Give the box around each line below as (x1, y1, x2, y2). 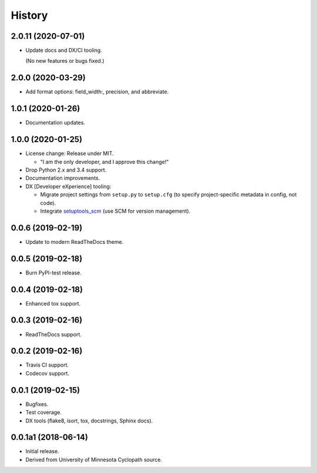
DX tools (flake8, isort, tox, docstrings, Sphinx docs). (25, 417, 153, 424)
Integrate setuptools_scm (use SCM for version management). (40, 207, 191, 214)
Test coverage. (25, 409, 62, 416)
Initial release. (25, 448, 59, 455)
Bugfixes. (25, 400, 49, 408)
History (11, 9, 48, 22)
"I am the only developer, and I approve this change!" (40, 158, 169, 165)
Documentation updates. (25, 119, 85, 126)
